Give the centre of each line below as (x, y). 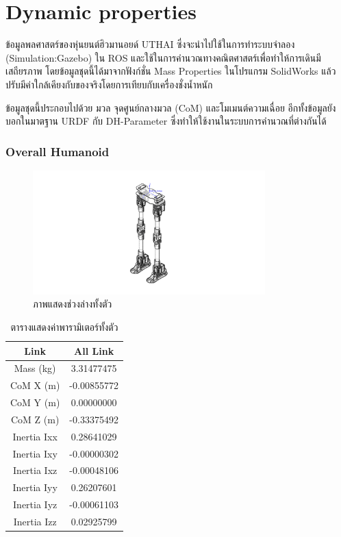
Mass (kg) (35, 368)
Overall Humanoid (58, 151)
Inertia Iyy (35, 487)
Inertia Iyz (35, 504)
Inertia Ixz (35, 470)
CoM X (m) (35, 385)
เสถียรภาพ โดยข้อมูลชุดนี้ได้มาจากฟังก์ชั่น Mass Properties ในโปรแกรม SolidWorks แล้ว (171, 71)
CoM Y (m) (35, 402)
